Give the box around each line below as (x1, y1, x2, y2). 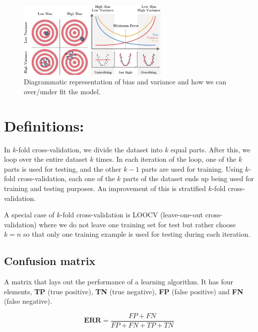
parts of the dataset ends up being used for (123, 173, 254, 184)
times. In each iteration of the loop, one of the (96, 154, 236, 164)
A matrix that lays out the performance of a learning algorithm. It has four (4, 276, 234, 287)
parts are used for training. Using (141, 163, 243, 174)
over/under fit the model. (24, 86, 101, 96)
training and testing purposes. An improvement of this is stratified (4, 183, 206, 193)
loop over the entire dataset (4, 154, 88, 164)
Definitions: (4, 115, 84, 135)
